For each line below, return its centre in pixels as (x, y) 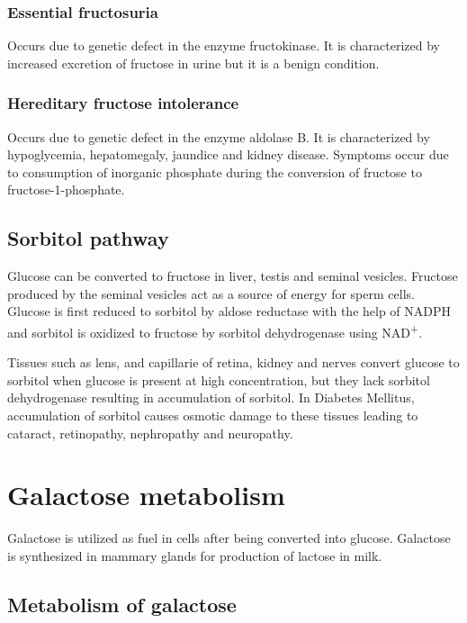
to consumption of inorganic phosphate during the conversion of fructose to (215, 172)
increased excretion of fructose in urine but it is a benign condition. (193, 63)
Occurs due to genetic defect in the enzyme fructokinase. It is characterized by (224, 45)
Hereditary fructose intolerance (123, 103)
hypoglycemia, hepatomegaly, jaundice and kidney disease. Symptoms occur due (228, 154)
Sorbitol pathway (88, 238)
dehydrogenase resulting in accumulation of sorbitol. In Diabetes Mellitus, (211, 397)
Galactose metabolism (146, 495)
